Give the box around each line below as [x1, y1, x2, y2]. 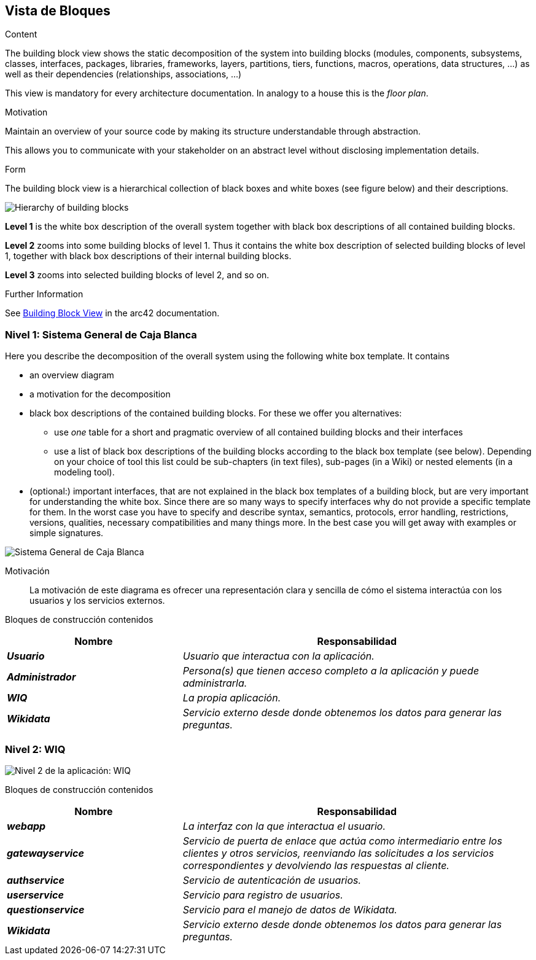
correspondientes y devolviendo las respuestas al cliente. [182, 859, 449, 872]
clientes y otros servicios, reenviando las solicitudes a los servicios [182, 846, 494, 859]
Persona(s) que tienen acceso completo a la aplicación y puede [182, 665, 480, 677]
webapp [7, 819, 46, 832]
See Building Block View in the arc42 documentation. [5, 308, 220, 319]
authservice [7, 873, 64, 886]
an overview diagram [29, 370, 114, 381]
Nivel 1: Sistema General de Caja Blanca [5, 328, 197, 341]
